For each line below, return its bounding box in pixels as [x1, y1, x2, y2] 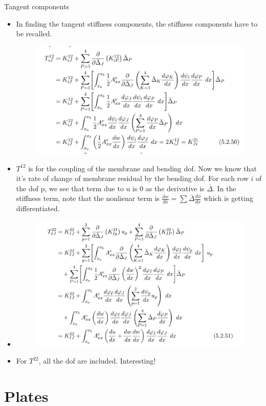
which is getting [204, 193, 253, 204]
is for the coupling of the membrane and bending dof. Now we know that [28, 163, 257, 173]
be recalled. [16, 28, 52, 39]
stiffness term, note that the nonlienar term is [16, 193, 160, 204]
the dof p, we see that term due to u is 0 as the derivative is [16, 183, 205, 193]
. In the [212, 183, 236, 193]
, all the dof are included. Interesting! [38, 355, 156, 366]
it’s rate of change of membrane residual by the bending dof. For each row [16, 173, 249, 184]
